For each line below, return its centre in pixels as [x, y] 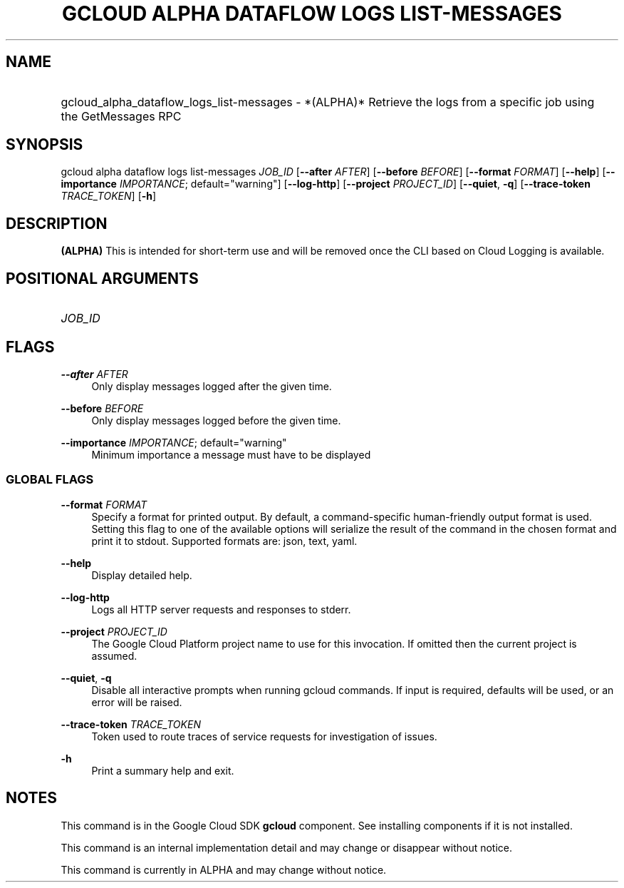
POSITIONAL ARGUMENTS [102, 278]
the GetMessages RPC [121, 116]
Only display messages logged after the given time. [212, 386]
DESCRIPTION [57, 223]
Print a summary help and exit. [163, 770]
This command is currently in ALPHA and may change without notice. [224, 869]
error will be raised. [137, 702]
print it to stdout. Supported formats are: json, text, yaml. [224, 541]
